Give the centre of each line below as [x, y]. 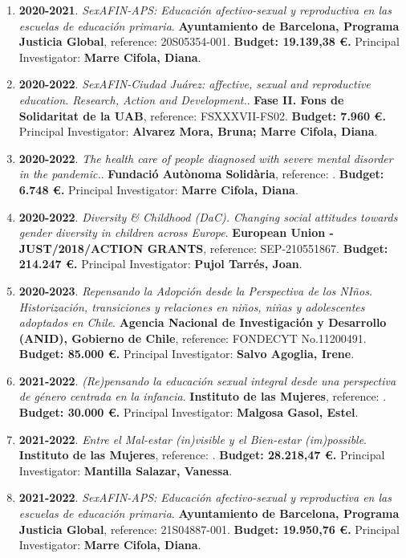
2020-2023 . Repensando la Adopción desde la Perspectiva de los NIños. [196, 290]
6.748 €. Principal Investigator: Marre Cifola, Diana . [158, 189]
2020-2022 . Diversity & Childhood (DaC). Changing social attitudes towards [208, 216]
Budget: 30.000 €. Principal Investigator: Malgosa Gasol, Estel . [189, 412]
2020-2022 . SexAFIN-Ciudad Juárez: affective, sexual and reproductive [195, 84]
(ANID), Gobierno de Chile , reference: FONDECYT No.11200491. [193, 338]
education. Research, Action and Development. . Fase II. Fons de [181, 99]
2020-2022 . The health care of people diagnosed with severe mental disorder [206, 158]
